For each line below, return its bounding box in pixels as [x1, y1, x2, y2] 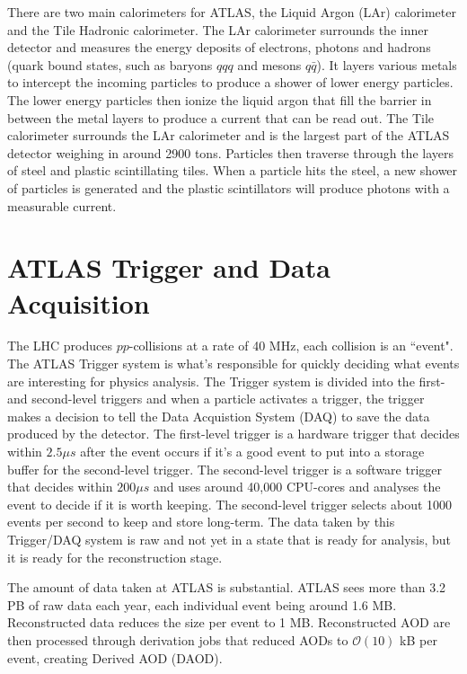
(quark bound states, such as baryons [7, 55, 213, 74]
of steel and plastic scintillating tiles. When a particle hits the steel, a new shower [7, 161, 458, 180]
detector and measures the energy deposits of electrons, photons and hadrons [7, 38, 431, 57]
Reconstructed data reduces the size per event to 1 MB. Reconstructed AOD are [7, 613, 451, 632]
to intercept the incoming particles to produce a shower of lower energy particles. [7, 73, 454, 92]
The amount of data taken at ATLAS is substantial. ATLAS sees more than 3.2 [7, 578, 446, 597]
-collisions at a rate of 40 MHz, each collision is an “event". [128, 336, 454, 355]
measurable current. [7, 196, 117, 215]
